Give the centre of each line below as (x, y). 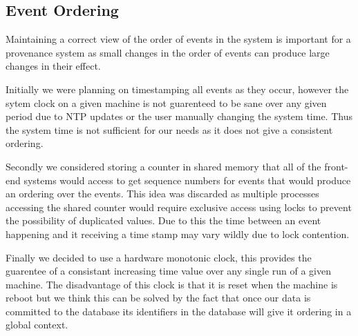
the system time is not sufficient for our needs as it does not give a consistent (169, 129)
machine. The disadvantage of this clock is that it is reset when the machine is (172, 284)
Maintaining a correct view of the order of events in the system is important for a (178, 39)
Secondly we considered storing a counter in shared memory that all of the (163, 166)
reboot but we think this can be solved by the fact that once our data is (158, 298)
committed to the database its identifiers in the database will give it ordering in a (179, 311)
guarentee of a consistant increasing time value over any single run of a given (168, 271)
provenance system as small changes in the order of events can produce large (168, 52)
